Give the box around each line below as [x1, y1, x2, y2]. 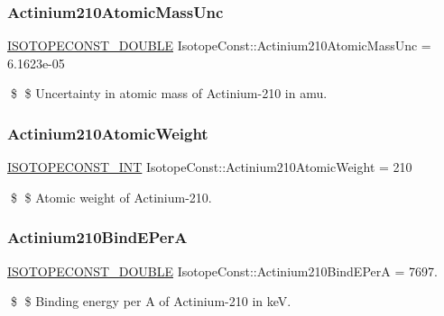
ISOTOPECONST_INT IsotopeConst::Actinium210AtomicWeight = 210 [7, 158, 412, 176]
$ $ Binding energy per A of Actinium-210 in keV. [10, 292, 291, 311]
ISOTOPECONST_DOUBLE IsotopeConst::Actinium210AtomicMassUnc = [7, 36, 431, 55]
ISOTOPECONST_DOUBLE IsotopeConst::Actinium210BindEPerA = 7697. [7, 261, 438, 280]
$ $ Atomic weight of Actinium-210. [10, 187, 212, 206]
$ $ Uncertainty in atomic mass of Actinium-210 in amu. [10, 84, 328, 103]
